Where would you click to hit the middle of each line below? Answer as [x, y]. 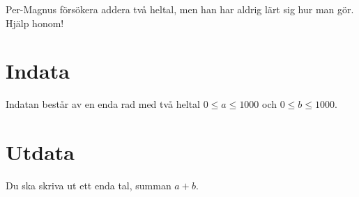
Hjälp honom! [35, 23]
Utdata [40, 152]
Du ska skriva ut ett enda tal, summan [89, 186]
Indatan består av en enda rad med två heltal [103, 104]
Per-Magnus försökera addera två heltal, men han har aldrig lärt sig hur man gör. [180, 9]
